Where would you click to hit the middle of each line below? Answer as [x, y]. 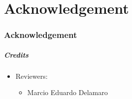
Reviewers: [32, 76]
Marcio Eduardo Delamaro [67, 92]
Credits [16, 54]
